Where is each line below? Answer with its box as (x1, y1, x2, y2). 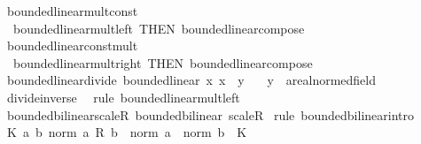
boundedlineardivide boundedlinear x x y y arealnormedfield (6, 71, 376, 89)
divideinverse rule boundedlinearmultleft (6, 87, 240, 106)
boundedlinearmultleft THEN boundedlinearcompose (12, 19, 305, 37)
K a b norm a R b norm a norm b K (6, 123, 247, 141)
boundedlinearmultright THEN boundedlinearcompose (12, 53, 313, 72)
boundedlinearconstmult (6, 36, 138, 55)
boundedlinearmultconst (6, 2, 138, 19)
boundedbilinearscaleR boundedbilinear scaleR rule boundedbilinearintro (6, 105, 414, 124)
